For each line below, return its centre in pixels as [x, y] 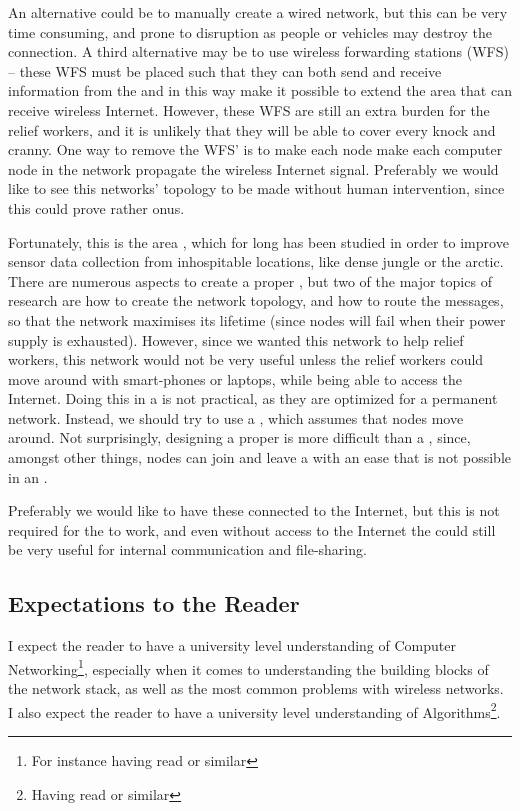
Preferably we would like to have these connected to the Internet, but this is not [254, 510]
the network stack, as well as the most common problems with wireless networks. [256, 688]
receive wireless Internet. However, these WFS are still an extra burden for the [249, 109]
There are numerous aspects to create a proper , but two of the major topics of [250, 280]
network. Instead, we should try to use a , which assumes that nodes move [236, 417]
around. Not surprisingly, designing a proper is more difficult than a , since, [239, 437]
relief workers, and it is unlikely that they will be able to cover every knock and [252, 129]
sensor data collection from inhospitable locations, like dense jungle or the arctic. [256, 261]
